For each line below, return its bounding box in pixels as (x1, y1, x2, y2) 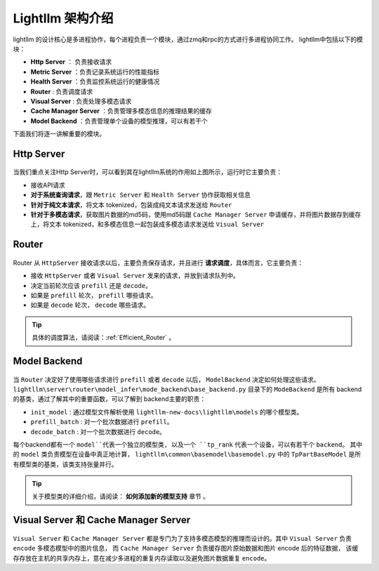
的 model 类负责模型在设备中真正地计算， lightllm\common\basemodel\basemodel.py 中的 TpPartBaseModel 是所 (13, 450, 361, 459)
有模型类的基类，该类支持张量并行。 (13, 460, 118, 468)
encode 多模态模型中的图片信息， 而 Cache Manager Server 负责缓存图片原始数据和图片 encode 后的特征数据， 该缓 (13, 544, 359, 553)
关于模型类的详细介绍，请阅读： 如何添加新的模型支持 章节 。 (32, 492, 210, 501)
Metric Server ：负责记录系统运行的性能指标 (30, 67, 160, 76)
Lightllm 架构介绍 (13, 11, 114, 26)
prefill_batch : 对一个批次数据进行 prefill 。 (30, 418, 173, 426)
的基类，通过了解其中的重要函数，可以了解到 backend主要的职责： (13, 395, 206, 403)
